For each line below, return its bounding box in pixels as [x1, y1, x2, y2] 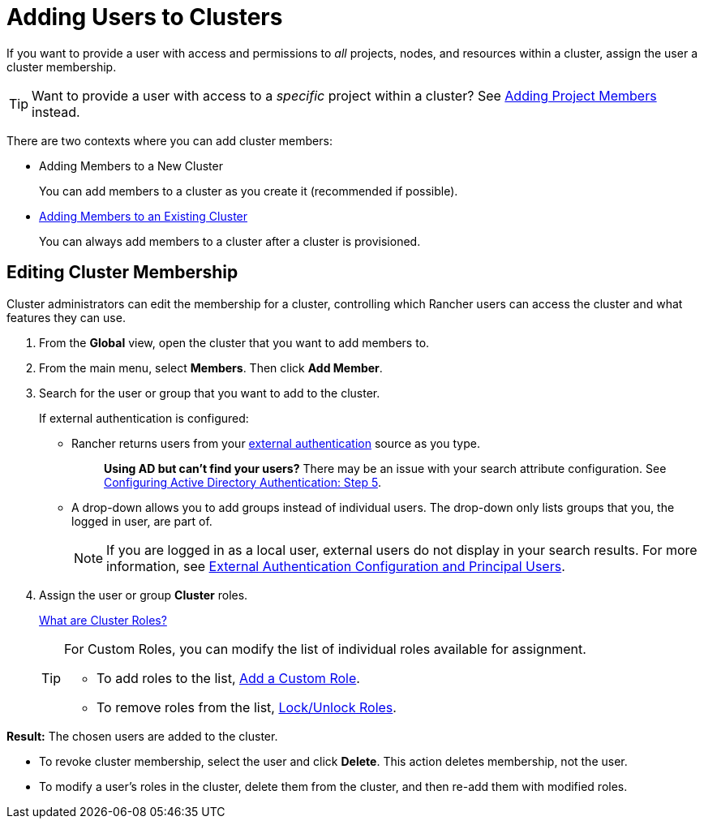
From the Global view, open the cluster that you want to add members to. [39, 335, 430, 350]
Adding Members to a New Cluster [39, 158, 223, 173]
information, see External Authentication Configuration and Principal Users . [106, 557, 565, 574]
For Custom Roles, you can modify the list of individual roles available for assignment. [64, 640, 586, 657]
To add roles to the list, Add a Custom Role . [97, 669, 360, 686]
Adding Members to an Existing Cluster [39, 208, 248, 223]
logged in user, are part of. [71, 513, 212, 528]
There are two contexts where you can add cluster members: [6, 133, 333, 148]
